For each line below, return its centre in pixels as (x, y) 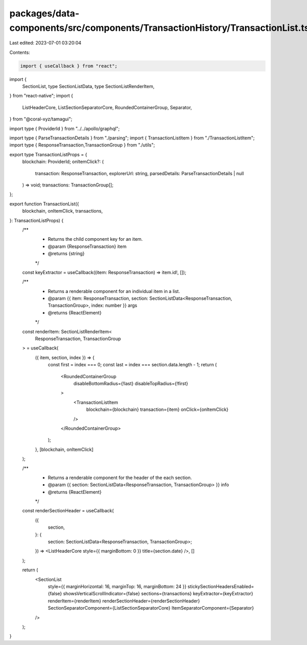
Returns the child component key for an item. (95, 239)
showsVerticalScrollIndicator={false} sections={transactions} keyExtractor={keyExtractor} (158, 594)
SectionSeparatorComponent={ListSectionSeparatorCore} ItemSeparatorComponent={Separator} (151, 608)
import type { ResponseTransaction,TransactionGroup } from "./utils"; (82, 145)
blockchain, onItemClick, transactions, (62, 211)
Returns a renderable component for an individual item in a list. (114, 291)
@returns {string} (66, 254)
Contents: (20, 52)
